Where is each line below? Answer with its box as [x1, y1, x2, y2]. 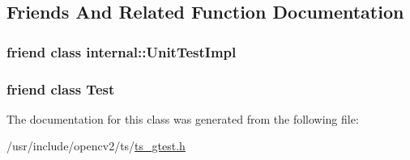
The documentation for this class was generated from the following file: [6, 110, 359, 127]
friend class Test [6, 78, 115, 99]
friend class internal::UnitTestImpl [6, 41, 237, 61]
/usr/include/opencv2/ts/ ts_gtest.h [6, 137, 186, 154]
